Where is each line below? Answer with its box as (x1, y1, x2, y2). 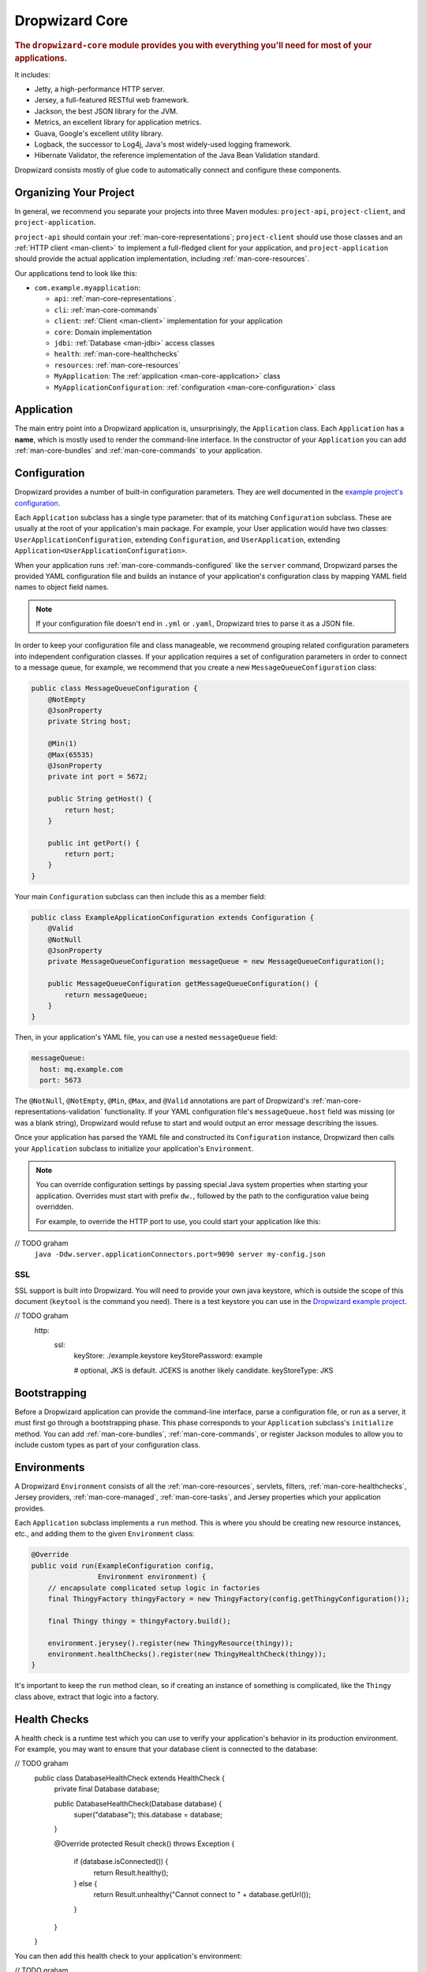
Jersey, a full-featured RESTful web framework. (34, 95, 189, 105)
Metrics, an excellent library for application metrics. (34, 118, 202, 127)
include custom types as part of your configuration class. (14, 1440, 201, 1449)
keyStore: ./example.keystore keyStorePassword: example (73, 1351, 263, 1361)
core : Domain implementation (54, 327, 152, 337)
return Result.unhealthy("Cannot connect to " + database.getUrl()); (93, 1890, 312, 1899)
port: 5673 (39, 1076, 82, 1085)
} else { (73, 1878, 98, 1888)
